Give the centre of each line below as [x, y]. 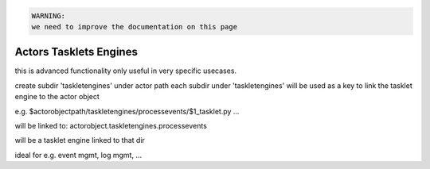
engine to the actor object [57, 97]
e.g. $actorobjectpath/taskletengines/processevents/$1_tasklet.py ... [127, 111]
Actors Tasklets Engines [76, 52]
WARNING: [49, 15]
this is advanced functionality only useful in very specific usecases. [126, 71]
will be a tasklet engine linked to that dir [80, 140]
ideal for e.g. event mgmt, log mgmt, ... [78, 155]
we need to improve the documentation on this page [135, 27]
